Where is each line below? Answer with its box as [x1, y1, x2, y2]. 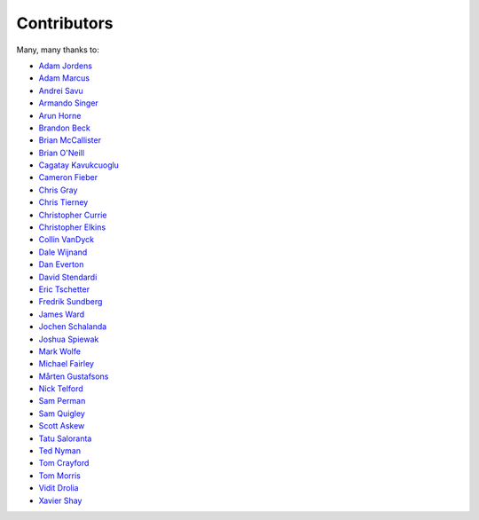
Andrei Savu [38, 85, 83, 96]
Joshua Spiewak [38, 334, 99, 344]
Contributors [16, 13, 114, 33]
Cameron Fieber [38, 172, 98, 183]
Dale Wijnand [38, 247, 88, 257]
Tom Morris [38, 470, 82, 481]
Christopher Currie [38, 209, 107, 220]
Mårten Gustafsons [38, 371, 109, 382]
